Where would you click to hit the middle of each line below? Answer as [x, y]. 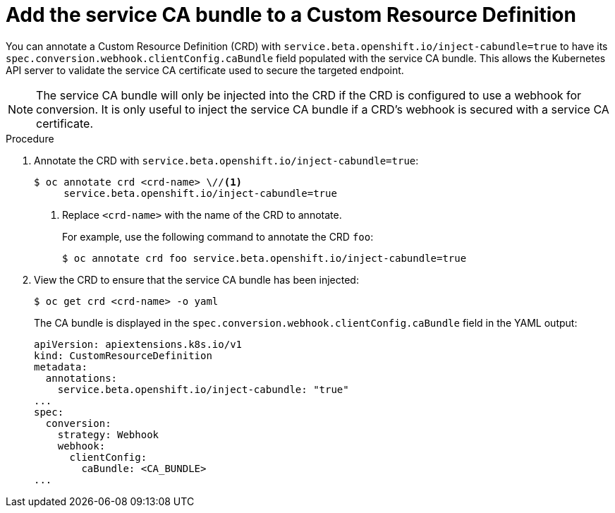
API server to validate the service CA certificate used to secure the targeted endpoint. [205, 70]
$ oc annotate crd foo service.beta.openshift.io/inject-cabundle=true [264, 258]
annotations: [81, 378]
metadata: [61, 367]
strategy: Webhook [108, 434]
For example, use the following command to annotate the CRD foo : [218, 236]
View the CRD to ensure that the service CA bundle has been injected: [196, 279]
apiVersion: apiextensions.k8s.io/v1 [138, 344]
